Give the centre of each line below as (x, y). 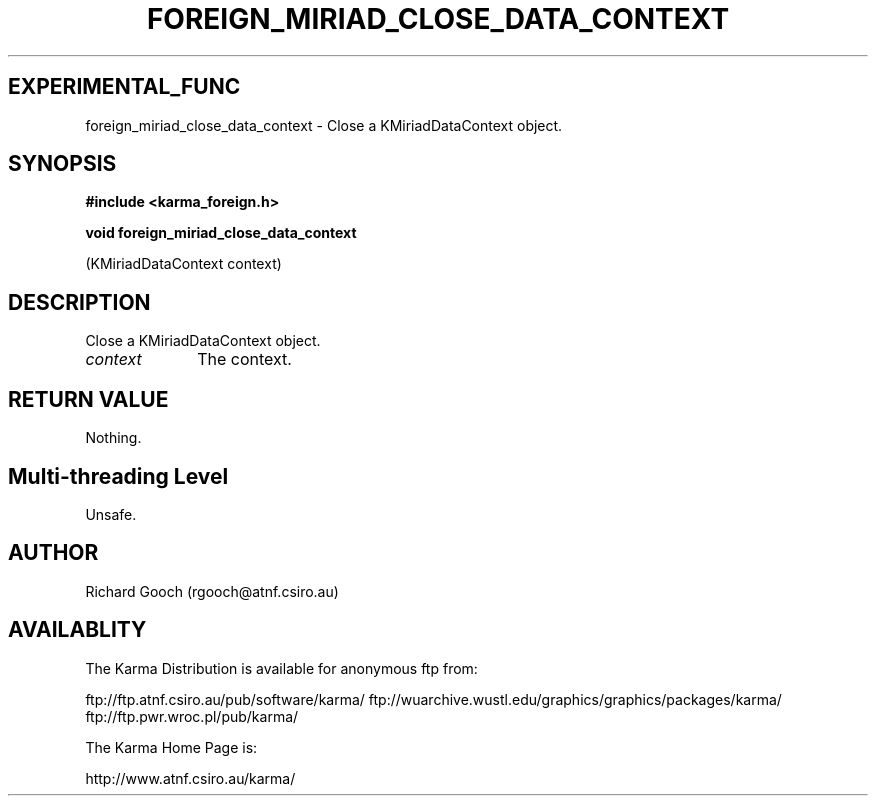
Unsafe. (111, 514)
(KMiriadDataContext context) (183, 264)
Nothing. (113, 438)
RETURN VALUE (88, 399)
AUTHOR (53, 553)
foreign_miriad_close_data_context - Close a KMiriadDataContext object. (324, 125)
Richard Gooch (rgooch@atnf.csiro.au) (212, 591)
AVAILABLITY (77, 630)
